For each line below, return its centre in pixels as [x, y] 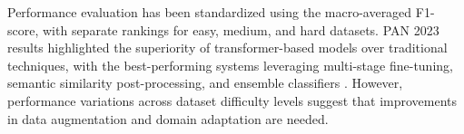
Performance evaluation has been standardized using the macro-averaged [210, 12]
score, [23, 29]
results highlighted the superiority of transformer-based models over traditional [227, 48]
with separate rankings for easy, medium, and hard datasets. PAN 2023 [241, 29]
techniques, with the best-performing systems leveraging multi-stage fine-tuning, [230, 65]
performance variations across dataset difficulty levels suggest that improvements [232, 100]
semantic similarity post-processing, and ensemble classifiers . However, [205, 83]
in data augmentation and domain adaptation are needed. [168, 118]
